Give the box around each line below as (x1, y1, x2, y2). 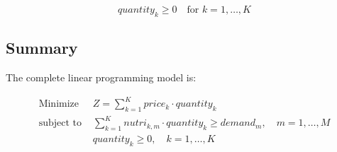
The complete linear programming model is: (6, 70, 197, 84)
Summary (6, 37, 78, 59)
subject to (38, 118, 82, 129)
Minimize (38, 99, 79, 110)
